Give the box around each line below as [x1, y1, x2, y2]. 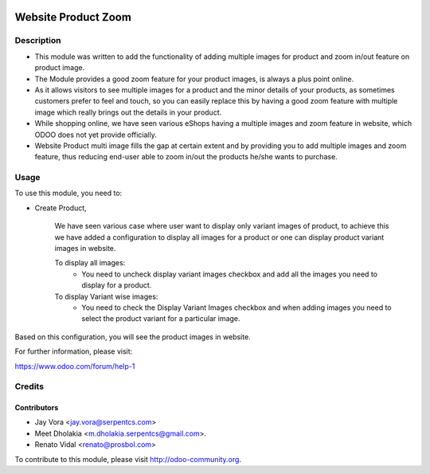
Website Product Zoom [14, 10, 131, 24]
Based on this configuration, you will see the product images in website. [14, 331, 251, 342]
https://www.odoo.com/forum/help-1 [14, 361, 135, 370]
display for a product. [81, 280, 152, 290]
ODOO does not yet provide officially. [34, 130, 157, 139]
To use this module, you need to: [14, 188, 123, 198]
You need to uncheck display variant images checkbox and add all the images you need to [81, 269, 378, 279]
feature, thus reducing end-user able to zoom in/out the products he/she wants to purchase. [34, 152, 338, 162]
